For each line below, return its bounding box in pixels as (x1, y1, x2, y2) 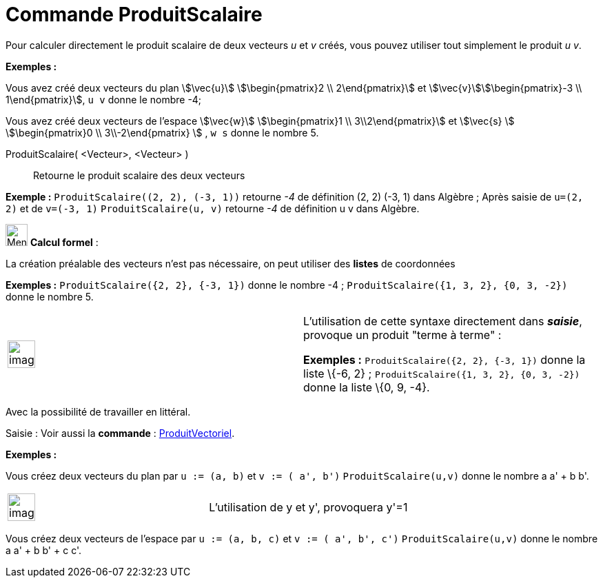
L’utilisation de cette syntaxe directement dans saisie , (303, 314, 582, 328)
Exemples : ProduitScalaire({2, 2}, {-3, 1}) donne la (303, 352, 586, 367)
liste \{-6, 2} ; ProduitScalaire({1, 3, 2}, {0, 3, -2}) (303, 366, 580, 380)
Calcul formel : (30, 236, 99, 248)
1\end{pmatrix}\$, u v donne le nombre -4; (6, 93, 202, 105)
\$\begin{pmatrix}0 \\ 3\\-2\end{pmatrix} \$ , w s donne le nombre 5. (6, 126, 319, 139)
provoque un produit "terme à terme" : (303, 327, 502, 342)
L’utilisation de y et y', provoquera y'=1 (209, 500, 408, 514)
